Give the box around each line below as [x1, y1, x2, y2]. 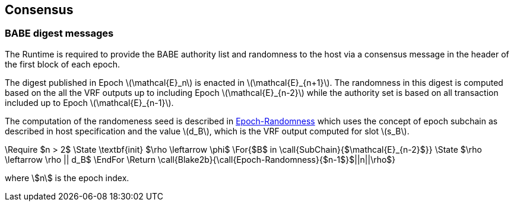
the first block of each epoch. [5, 59, 120, 69]
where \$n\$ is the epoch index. [5, 172, 129, 183]
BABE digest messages [5, 27, 114, 40]
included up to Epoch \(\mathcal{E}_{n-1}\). [5, 97, 174, 108]
